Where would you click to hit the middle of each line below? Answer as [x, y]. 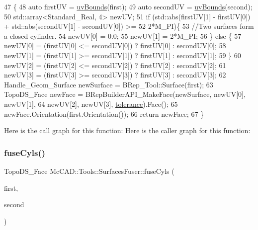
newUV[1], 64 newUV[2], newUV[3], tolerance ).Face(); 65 [91, 104]
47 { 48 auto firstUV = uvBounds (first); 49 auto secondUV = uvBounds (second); [128, 6]
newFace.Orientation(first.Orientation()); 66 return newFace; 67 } [104, 114]
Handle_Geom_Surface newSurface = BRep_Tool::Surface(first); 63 [109, 84]
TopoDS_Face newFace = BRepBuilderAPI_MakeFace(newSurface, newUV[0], [125, 94]
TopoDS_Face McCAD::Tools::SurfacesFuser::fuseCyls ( [89, 171]
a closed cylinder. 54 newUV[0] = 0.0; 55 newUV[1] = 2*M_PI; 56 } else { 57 [123, 36]
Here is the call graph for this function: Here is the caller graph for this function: [127, 130]
